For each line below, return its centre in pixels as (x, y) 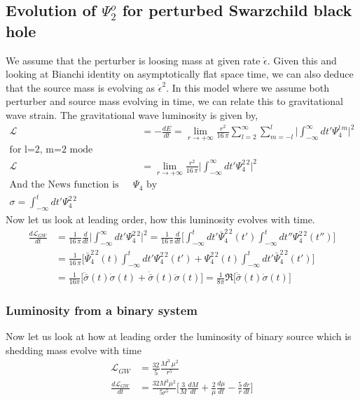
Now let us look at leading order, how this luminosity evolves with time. (160, 219)
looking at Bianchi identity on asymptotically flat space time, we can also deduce (180, 74)
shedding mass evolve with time (74, 350)
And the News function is (64, 185)
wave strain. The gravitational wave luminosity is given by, (132, 114)
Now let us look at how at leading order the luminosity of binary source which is (179, 336)
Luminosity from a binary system (102, 310)
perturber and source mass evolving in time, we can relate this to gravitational (174, 101)
